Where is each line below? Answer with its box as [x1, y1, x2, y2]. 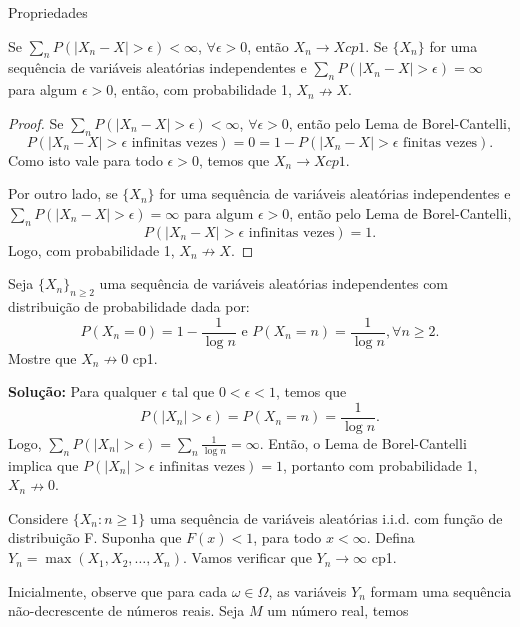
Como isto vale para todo [8, 149, 163, 170]
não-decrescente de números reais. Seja [8, 600, 245, 621]
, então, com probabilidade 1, [113, 79, 292, 100]
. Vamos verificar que [183, 547, 312, 568]
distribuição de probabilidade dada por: [8, 295, 250, 316]
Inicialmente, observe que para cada [8, 580, 228, 601]
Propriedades [8, 2, 88, 22]
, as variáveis [268, 580, 347, 601]
